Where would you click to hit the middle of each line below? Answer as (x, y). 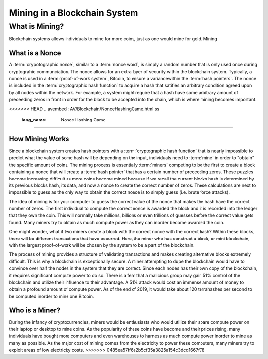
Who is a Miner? (35, 310)
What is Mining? (36, 26)
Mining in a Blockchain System (74, 13)
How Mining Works (39, 139)
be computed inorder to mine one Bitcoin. (52, 296)
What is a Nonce (35, 53)
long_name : (34, 120)
